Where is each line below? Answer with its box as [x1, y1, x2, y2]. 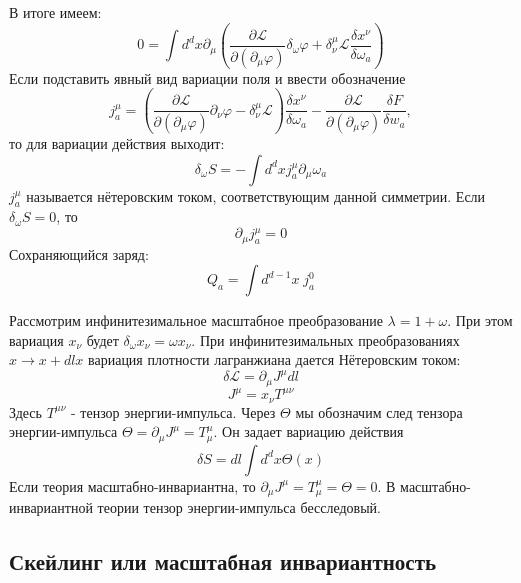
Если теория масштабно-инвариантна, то [9, 475, 256, 496]
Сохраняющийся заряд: [9, 243, 149, 264]
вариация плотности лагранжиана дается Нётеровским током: [88, 349, 461, 370]
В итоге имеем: [9, 2, 102, 22]
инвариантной [9, 497, 93, 518]
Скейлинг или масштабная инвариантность [9, 546, 437, 577]
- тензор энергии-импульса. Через [71, 401, 276, 422]
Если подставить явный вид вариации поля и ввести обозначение [9, 67, 406, 88]
